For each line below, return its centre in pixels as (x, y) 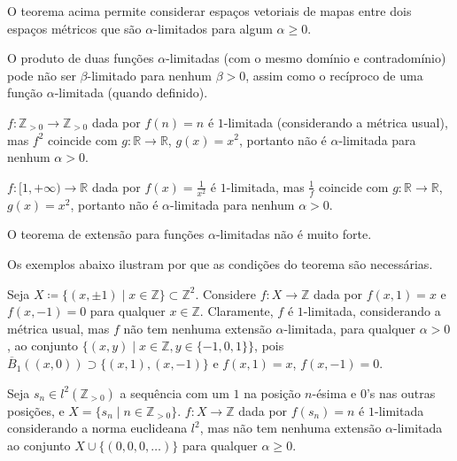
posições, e (36, 410)
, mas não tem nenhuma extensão (290, 428)
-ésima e (334, 392)
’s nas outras (401, 392)
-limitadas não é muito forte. (294, 234)
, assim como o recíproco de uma (334, 75)
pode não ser (42, 75)
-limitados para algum (213, 28)
